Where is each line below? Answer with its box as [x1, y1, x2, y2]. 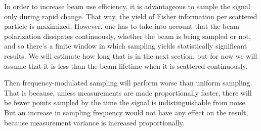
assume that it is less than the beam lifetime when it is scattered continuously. [4, 60, 248, 71]
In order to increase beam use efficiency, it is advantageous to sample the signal [4, 1, 250, 11]
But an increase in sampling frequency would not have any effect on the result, [4, 107, 248, 117]
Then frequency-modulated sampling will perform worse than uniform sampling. [4, 77, 252, 88]
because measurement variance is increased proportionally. [4, 117, 185, 127]
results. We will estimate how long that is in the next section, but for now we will [4, 50, 257, 61]
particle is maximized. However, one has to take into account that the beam [4, 21, 239, 31]
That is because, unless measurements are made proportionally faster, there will [4, 87, 252, 98]
